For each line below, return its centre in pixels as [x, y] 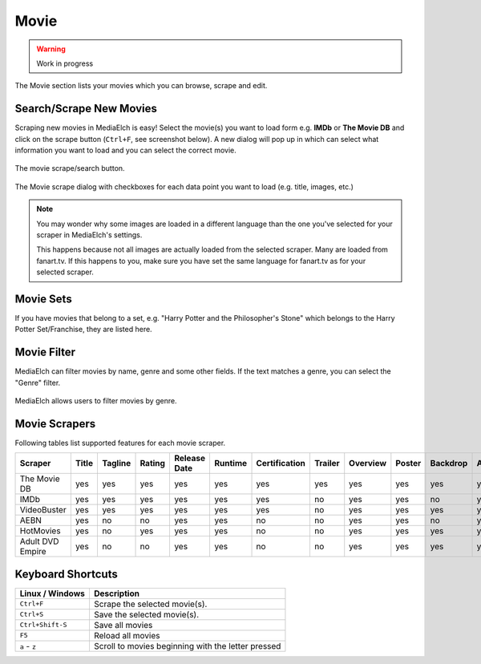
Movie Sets [43, 299]
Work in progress [65, 63]
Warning [51, 49]
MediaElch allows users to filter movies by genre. [96, 401]
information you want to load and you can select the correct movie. [125, 150]
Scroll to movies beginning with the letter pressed [187, 646]
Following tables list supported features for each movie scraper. [120, 443]
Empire [33, 552]
